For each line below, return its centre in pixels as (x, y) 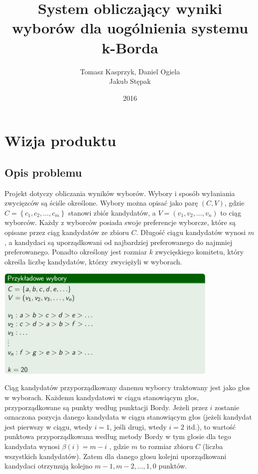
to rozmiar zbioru (166, 446)
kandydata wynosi (32, 446)
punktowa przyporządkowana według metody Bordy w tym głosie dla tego (118, 436)
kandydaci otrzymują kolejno (49, 466)
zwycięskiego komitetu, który (199, 252)
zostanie (227, 407)
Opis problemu (43, 172)
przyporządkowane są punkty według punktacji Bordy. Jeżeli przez (106, 407)
